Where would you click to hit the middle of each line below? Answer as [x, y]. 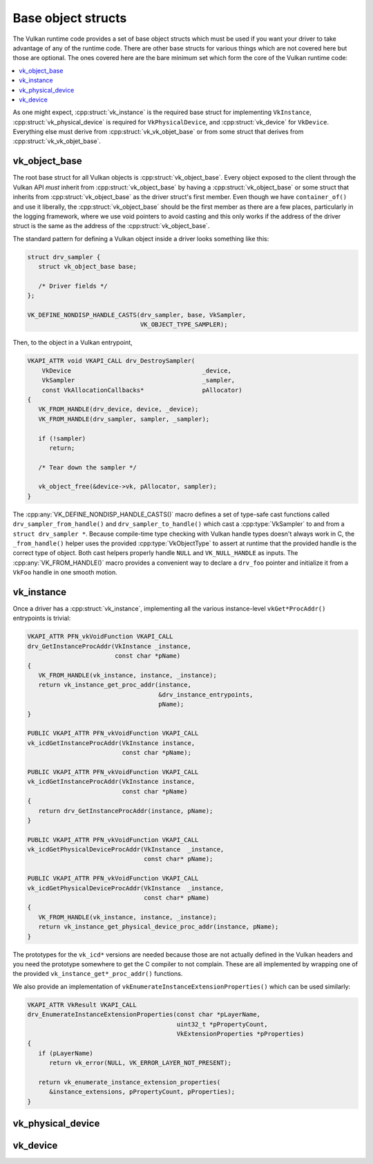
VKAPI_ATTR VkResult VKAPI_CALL [82, 1005]
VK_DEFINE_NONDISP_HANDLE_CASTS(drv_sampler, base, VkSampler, [137, 315]
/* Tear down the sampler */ [88, 467]
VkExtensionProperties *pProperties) [240, 1034]
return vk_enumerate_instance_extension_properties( [130, 1082]
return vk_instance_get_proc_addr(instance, [115, 685]
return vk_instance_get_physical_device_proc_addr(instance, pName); [159, 927]
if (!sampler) [62, 438]
